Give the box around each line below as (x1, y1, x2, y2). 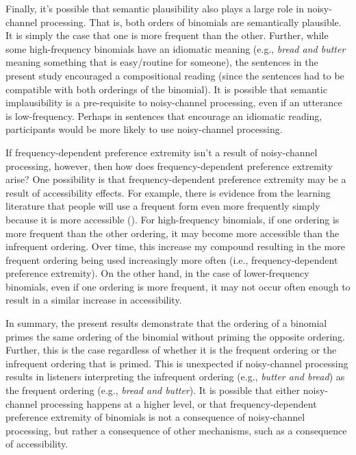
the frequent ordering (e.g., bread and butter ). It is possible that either (5, 383, 301, 397)
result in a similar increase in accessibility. (5, 293, 182, 307)
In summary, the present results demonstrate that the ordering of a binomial (5, 316, 327, 330)
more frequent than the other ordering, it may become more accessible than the (5, 225, 340, 240)
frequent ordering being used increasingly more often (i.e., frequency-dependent (5, 252, 338, 267)
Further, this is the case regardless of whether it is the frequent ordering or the (5, 343, 337, 357)
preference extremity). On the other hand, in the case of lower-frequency (5, 266, 309, 280)
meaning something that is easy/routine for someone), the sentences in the (5, 55, 318, 69)
